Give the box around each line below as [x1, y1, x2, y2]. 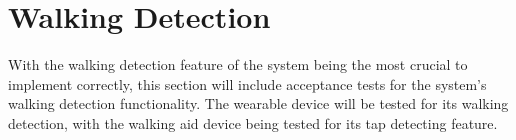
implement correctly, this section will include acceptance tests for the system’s [8, 73, 487, 94]
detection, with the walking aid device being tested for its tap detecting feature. [8, 112, 498, 133]
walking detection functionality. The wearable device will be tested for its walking [8, 93, 509, 114]
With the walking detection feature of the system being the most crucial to [8, 54, 468, 75]
